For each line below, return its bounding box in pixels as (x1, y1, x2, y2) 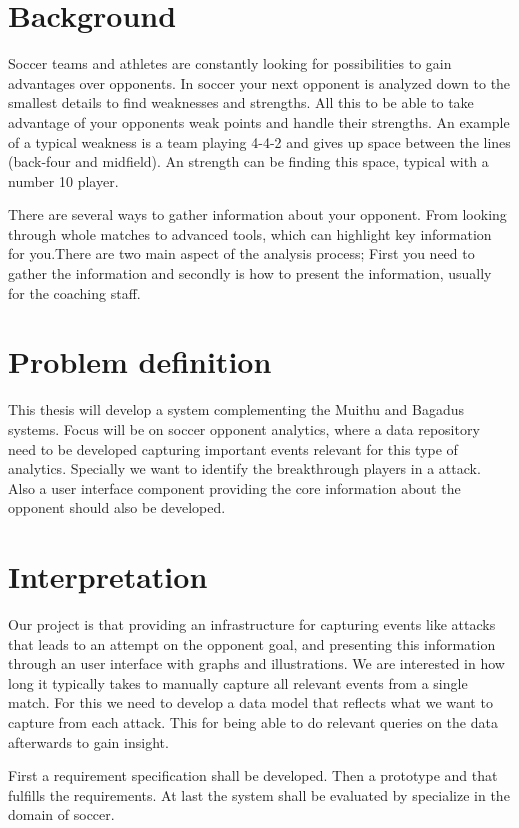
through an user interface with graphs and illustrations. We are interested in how (8, 653, 505, 674)
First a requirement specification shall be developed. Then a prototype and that (8, 765, 498, 786)
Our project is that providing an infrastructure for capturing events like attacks (8, 614, 496, 635)
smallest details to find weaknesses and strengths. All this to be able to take (8, 92, 474, 113)
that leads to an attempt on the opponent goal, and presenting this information (8, 633, 496, 654)
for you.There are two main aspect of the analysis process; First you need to (8, 243, 475, 264)
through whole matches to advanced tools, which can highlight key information (8, 223, 492, 244)
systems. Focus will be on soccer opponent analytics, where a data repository (8, 418, 480, 439)
